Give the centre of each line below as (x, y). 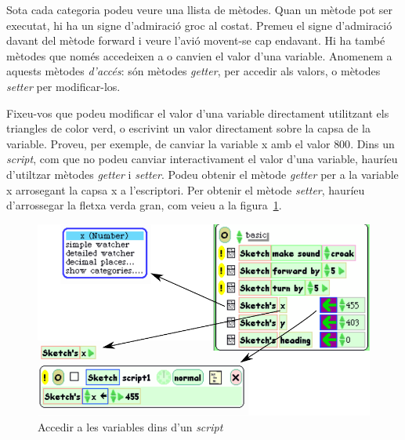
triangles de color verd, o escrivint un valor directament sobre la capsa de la (188, 128)
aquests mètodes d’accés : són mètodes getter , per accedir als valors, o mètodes (193, 71)
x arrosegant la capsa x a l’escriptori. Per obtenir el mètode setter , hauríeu (186, 189)
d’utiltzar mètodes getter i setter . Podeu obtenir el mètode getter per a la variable (202, 174)
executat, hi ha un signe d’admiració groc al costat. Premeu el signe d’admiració (199, 25)
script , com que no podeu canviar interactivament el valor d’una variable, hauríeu (202, 159)
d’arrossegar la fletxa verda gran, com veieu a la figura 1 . (144, 205)
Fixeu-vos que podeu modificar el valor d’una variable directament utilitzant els (198, 113)
